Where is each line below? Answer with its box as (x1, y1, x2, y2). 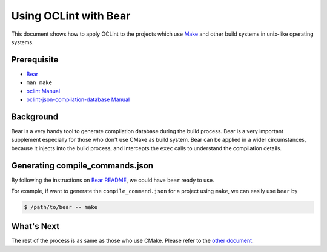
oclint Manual (26, 87, 61, 94)
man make (26, 79, 53, 86)
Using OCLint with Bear (11, 9, 131, 22)
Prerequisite (11, 55, 59, 65)
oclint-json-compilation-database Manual (26, 96, 130, 103)
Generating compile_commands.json (11, 161, 154, 171)
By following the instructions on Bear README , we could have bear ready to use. (11, 176, 214, 184)
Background (11, 111, 59, 122)
